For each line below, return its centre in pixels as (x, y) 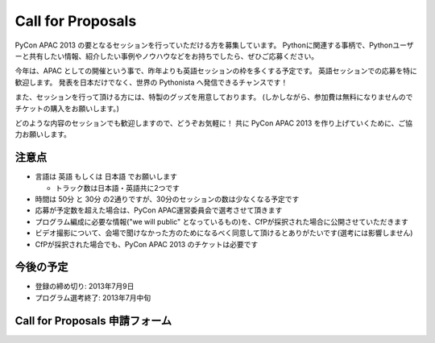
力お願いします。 (43, 134)
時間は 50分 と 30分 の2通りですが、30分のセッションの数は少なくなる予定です (167, 199)
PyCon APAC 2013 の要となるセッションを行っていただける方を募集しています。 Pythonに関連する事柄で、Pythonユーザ (214, 45)
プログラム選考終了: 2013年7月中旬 (93, 297)
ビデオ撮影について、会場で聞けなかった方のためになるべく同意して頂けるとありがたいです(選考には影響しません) (224, 233)
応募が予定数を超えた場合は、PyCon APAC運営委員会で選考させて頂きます (159, 210)
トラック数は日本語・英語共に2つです (118, 188)
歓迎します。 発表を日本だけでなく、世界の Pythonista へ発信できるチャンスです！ (151, 82)
